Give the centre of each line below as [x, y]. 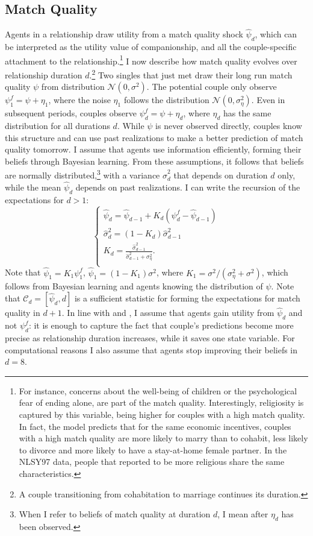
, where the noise [79, 100]
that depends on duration [221, 175]
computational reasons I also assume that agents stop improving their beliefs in [151, 349]
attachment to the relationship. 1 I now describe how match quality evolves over [151, 60]
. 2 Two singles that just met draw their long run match [191, 74]
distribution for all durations [57, 126]
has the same [247, 113]
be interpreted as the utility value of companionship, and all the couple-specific [151, 47]
